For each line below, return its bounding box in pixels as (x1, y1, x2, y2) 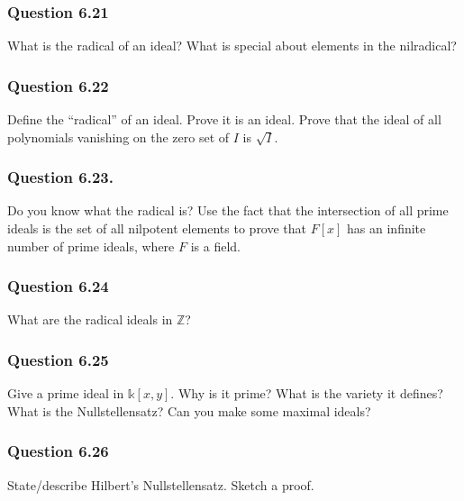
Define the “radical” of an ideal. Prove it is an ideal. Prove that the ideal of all (7, 110, 441, 129)
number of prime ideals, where (7, 236, 175, 255)
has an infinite (347, 219, 426, 238)
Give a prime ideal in (7, 384, 124, 403)
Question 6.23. (7, 166, 114, 188)
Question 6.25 (7, 348, 109, 370)
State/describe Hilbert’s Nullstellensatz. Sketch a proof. (7, 475, 314, 494)
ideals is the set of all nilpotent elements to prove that (7, 219, 307, 238)
